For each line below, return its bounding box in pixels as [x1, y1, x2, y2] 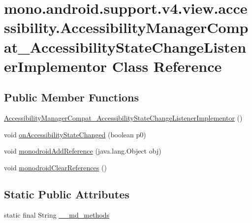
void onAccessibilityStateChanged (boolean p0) [4, 129, 146, 139]
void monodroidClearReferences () [4, 162, 107, 172]
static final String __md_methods [4, 209, 110, 220]
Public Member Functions [4, 90, 139, 105]
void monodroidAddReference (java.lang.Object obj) [4, 146, 161, 156]
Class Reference [112, 56, 222, 76]
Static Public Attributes [4, 186, 129, 201]
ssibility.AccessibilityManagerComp [4, 17, 249, 37]
